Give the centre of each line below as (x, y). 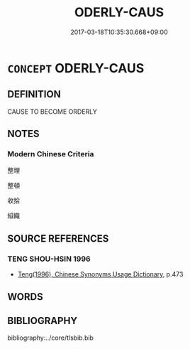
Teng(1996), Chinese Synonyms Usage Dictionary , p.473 (100, 274)
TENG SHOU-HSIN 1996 (49, 259)
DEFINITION (34, 94)
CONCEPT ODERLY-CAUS (76, 68)
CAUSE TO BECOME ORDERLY (52, 112)
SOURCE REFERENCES (58, 238)
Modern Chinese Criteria (51, 154)
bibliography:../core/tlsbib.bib (51, 338)
